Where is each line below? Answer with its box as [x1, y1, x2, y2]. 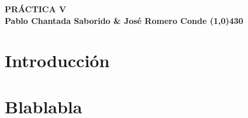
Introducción [5, 48, 110, 72]
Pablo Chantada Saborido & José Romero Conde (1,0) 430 [5, 14, 243, 26]
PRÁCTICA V [5, 3, 67, 15]
